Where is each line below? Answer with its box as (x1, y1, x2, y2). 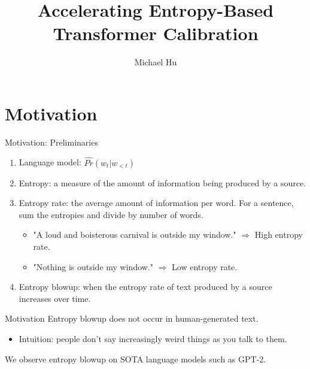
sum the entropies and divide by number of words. (19, 208, 203, 220)
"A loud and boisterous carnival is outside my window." (33, 228, 236, 241)
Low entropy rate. (172, 260, 238, 273)
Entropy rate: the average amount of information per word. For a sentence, (19, 196, 294, 209)
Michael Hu (134, 56, 177, 68)
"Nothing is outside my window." (33, 260, 154, 273)
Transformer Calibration (53, 21, 259, 46)
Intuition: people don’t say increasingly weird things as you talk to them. (19, 332, 287, 344)
